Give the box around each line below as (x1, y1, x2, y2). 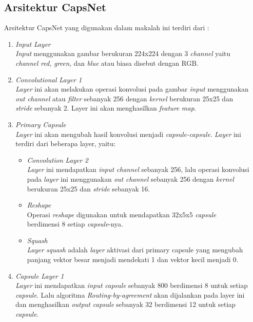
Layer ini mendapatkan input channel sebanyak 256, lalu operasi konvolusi (27, 164, 250, 174)
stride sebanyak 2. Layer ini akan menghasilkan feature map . (15, 103, 196, 113)
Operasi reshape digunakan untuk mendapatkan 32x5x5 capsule (27, 209, 216, 219)
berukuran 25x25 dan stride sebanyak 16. (27, 183, 150, 193)
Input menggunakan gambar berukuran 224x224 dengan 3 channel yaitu (15, 48, 231, 58)
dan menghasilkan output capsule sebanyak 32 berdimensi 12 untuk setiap (15, 299, 236, 309)
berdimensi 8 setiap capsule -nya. (27, 219, 123, 229)
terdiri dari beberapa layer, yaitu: (15, 138, 116, 149)
